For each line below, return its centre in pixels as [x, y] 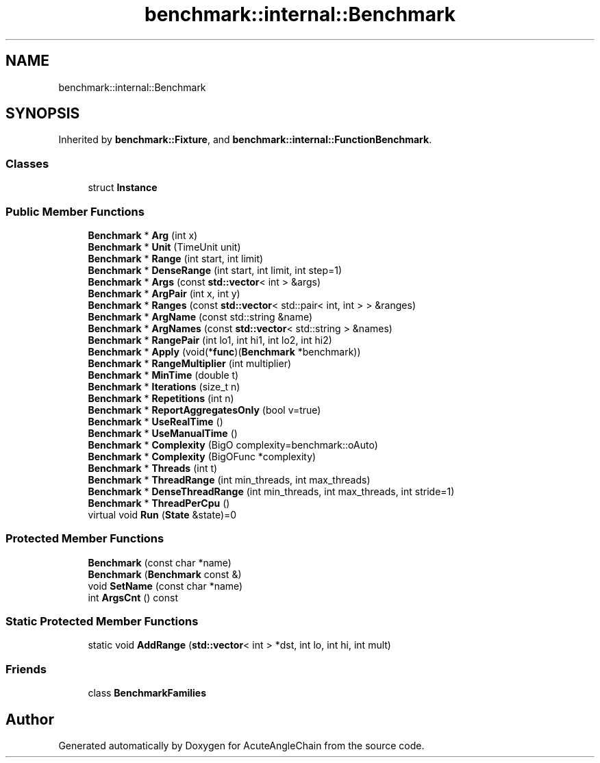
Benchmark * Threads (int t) [153, 468]
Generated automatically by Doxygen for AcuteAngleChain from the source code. [241, 746]
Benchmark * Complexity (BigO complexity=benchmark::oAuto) [233, 445]
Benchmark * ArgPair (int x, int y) [164, 293]
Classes [27, 163]
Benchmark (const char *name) [160, 562]
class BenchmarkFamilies [147, 693]
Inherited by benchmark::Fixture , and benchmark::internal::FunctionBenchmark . [245, 140]
